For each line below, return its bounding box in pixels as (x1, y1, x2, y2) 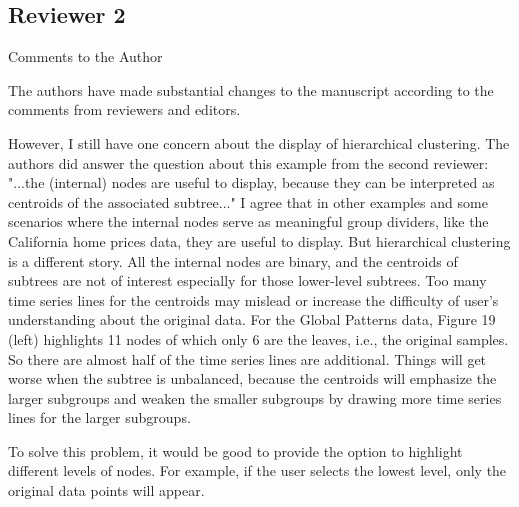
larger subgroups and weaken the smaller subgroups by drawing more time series (8, 387, 502, 408)
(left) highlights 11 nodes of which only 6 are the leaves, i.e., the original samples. (8, 328, 509, 349)
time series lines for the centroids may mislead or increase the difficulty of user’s (8, 289, 499, 310)
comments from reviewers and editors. (8, 99, 241, 120)
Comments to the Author (8, 46, 163, 67)
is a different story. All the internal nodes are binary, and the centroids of (8, 250, 458, 271)
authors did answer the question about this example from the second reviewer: (8, 152, 489, 173)
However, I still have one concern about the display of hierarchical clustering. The (8, 132, 510, 153)
